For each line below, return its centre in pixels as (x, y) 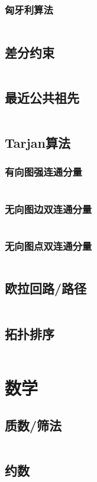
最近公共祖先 (42, 97)
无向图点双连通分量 (48, 245)
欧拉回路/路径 (46, 288)
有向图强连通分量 (43, 172)
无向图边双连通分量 (48, 209)
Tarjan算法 (38, 143)
